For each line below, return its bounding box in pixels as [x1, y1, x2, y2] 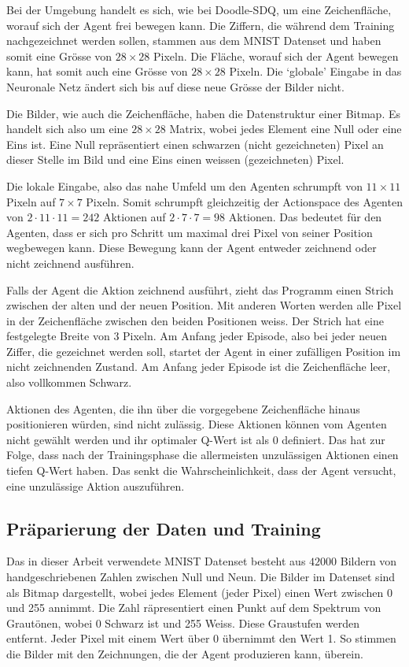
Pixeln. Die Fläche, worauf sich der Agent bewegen [153, 47, 399, 64]
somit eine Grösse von [6, 47, 112, 64]
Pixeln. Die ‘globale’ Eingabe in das [229, 63, 402, 80]
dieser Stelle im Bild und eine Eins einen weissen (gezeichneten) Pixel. [6, 151, 345, 168]
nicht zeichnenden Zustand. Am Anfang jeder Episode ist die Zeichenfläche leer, [6, 358, 391, 375]
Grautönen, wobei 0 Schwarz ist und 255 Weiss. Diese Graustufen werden [6, 614, 359, 631]
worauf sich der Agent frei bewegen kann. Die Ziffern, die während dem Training [6, 17, 395, 33]
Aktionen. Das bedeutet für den [228, 209, 382, 225]
